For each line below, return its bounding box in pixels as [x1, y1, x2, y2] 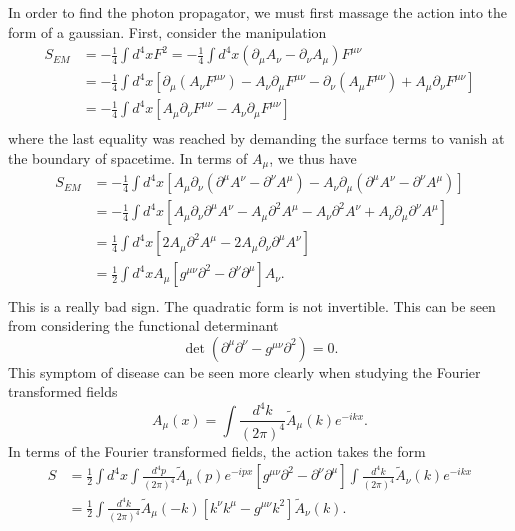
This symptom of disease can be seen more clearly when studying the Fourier [8, 361, 481, 382]
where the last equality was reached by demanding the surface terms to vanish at [8, 128, 505, 149]
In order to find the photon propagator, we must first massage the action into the [8, 2, 508, 22]
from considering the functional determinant [8, 315, 279, 336]
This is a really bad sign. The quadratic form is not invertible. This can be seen [8, 295, 496, 316]
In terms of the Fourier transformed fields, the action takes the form [8, 440, 426, 461]
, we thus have [269, 147, 357, 168]
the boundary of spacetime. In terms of [8, 147, 248, 168]
